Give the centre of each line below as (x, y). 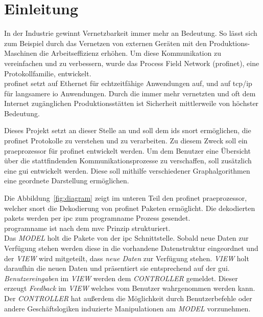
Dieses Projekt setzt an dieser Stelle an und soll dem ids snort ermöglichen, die (128, 130)
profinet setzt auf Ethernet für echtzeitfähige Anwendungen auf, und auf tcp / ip (128, 83)
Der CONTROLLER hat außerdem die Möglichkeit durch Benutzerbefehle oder (128, 298)
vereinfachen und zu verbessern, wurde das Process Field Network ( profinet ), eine (132, 63)
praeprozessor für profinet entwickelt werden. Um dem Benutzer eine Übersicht (127, 150)
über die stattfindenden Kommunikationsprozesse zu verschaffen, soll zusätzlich (128, 161)
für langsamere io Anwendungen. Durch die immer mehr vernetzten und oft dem (130, 93)
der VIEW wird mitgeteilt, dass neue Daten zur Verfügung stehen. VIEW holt (127, 258)
